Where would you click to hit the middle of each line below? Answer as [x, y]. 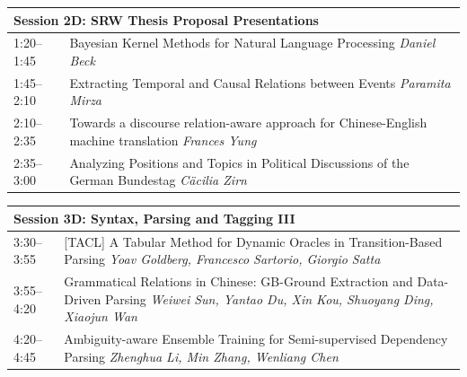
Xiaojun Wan [101, 316]
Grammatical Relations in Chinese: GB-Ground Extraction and [238, 281]
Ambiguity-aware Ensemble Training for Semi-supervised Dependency [256, 339]
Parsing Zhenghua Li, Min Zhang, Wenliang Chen [201, 356]
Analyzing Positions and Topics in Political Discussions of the [239, 162]
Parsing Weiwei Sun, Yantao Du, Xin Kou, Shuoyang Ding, [269, 298]
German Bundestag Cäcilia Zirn [158, 180]
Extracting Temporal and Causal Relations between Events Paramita [260, 82]
